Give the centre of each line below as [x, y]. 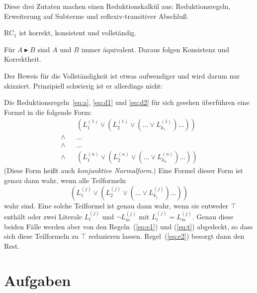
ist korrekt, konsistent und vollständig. [78, 33]
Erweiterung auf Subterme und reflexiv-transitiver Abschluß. [96, 16]
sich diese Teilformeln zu [41, 236]
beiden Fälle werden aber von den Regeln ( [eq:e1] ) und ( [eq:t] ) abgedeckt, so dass [128, 226]
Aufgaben [38, 280]
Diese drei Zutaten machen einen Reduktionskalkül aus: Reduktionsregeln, [117, 6]
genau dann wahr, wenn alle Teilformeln [65, 180]
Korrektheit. [23, 59]
